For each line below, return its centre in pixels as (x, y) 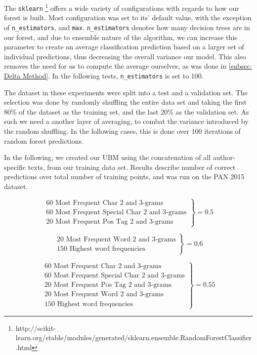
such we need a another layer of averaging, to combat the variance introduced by (126, 121)
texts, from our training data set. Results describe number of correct (132, 167)
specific (15, 167)
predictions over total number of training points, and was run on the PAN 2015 (124, 177)
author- (224, 157)
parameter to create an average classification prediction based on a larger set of (124, 47)
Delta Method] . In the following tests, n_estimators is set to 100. (104, 75)
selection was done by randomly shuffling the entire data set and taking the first (125, 102)
